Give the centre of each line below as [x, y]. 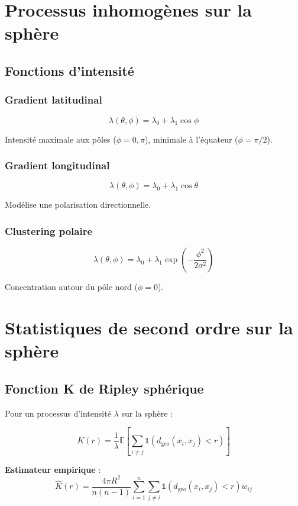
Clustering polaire [49, 231]
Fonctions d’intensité [69, 70]
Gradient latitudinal [54, 100]
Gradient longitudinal [57, 165]
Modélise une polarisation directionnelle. [78, 204]
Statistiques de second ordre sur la [149, 327]
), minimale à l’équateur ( [191, 139]
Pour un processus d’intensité [58, 413]
